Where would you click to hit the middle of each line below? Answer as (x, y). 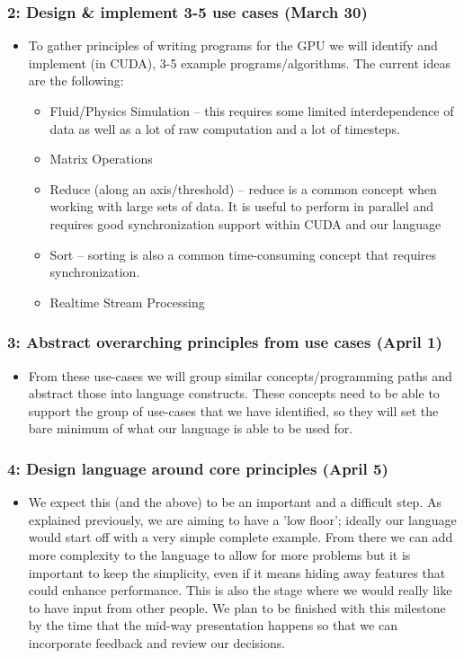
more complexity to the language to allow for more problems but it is (219, 554)
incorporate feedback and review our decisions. (157, 642)
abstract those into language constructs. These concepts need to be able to (234, 393)
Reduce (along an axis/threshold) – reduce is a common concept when (243, 188)
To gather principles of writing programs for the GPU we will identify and (233, 45)
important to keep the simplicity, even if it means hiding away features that (237, 572)
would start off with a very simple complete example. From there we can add (241, 537)
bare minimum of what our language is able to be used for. (191, 428)
